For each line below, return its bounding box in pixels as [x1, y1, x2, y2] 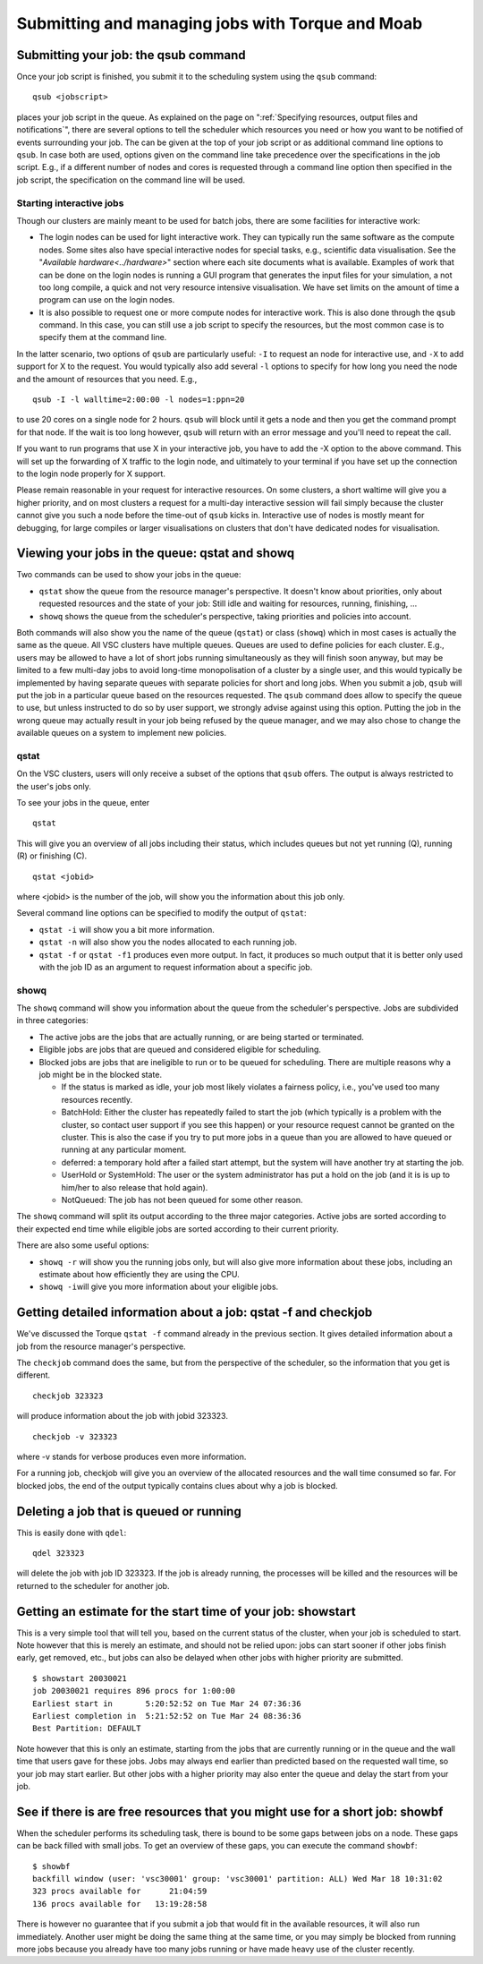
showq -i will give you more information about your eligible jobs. [38, 1281, 279, 1293]
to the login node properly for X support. [16, 468, 165, 479]
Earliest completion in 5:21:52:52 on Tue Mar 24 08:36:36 [32, 1711, 301, 1721]
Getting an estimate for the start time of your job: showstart [16, 1603, 357, 1619]
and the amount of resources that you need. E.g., [16, 373, 198, 384]
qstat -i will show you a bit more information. [38, 924, 215, 935]
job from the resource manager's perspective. [16, 1341, 187, 1352]
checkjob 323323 [32, 1390, 104, 1401]
